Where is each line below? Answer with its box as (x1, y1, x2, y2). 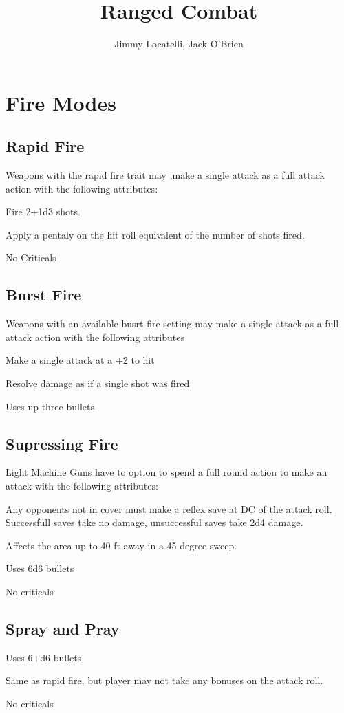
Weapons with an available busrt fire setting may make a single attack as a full (6, 316, 339, 331)
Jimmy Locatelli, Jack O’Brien (114, 36, 244, 51)
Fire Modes (6, 88, 116, 116)
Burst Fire (6, 284, 82, 305)
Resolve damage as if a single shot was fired (6, 376, 190, 391)
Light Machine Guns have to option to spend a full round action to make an (6, 465, 327, 479)
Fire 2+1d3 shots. (6, 204, 80, 219)
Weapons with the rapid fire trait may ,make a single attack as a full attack (6, 168, 325, 182)
